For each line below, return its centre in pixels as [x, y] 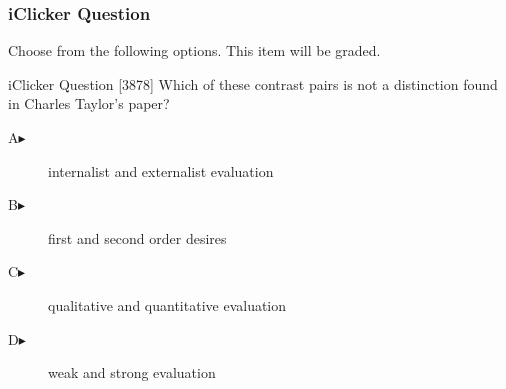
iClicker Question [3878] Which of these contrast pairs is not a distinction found [253, 83]
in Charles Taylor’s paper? [89, 103]
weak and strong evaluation [132, 372]
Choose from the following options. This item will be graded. [194, 50]
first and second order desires [137, 237]
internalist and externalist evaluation [161, 170]
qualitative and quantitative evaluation [167, 304]
